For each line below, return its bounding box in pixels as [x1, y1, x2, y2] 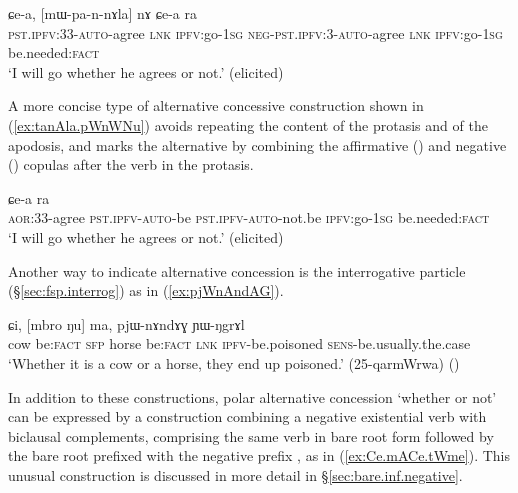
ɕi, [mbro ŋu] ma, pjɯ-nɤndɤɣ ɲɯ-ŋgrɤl [8, 313, 245, 334]
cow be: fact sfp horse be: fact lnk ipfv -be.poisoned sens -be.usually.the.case [8, 333, 471, 354]
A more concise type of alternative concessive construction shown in [8, 95, 424, 116]
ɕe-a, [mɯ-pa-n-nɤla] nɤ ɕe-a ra [8, 3, 197, 23]
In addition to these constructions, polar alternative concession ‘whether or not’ [8, 386, 497, 407]
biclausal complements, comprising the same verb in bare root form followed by [8, 425, 494, 446]
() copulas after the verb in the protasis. [8, 154, 254, 175]
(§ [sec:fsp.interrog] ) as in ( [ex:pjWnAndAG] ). [8, 280, 284, 301]
